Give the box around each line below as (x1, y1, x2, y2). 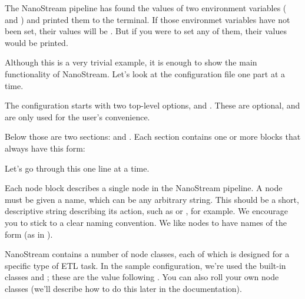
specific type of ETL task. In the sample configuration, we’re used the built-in (5, 259, 286, 271)
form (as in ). (5, 228, 53, 240)
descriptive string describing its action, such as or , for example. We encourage (5, 205, 288, 217)
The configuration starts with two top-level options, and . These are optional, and (5, 99, 300, 111)
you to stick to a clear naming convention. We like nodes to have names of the (5, 216, 287, 228)
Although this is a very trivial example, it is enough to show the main (5, 56, 257, 68)
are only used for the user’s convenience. (5, 110, 150, 123)
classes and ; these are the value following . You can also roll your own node (5, 271, 279, 283)
